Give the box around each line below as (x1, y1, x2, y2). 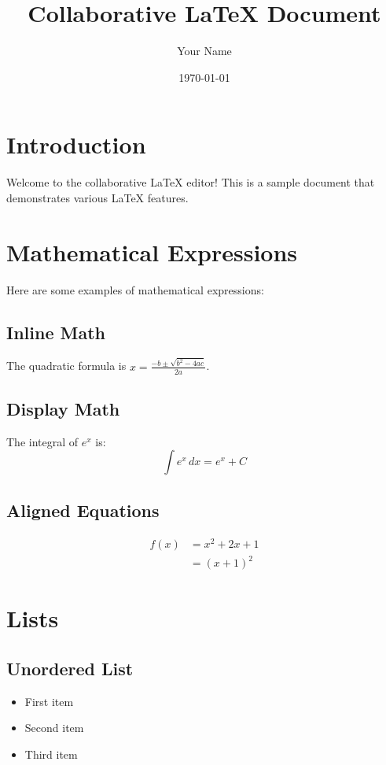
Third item (24, 745, 78, 762)
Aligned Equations (6, 497, 160, 522)
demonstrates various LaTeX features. (6, 189, 189, 205)
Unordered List (6, 656, 134, 680)
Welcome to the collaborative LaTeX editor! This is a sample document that (6, 174, 375, 190)
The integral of (6, 433, 79, 449)
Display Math (6, 396, 120, 420)
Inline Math (6, 320, 105, 344)
